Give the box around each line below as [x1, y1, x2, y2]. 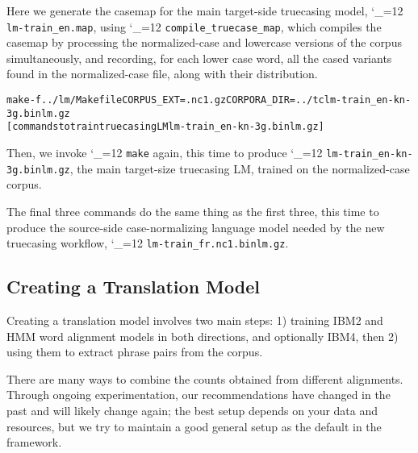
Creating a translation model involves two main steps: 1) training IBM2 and [6, 311, 383, 328]
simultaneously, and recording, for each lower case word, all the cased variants [6, 49, 392, 66]
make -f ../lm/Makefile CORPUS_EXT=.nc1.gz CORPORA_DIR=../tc [6, 94, 324, 106]
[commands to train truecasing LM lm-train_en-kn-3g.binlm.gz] [6, 121, 324, 133]
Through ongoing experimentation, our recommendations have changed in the [6, 386, 391, 403]
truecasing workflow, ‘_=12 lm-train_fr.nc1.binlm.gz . [6, 235, 289, 251]
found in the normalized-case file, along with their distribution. [6, 65, 318, 82]
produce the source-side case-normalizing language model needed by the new [6, 218, 385, 235]
